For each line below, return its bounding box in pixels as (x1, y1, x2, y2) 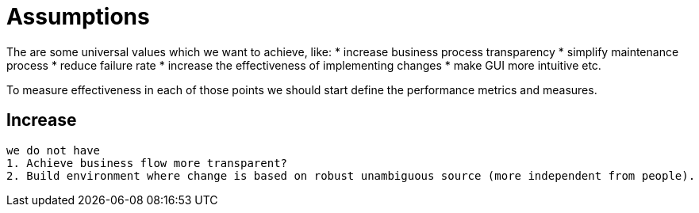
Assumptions (6, 3, 150, 30)
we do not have (6, 143, 101, 157)
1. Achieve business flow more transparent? (6, 156, 288, 169)
